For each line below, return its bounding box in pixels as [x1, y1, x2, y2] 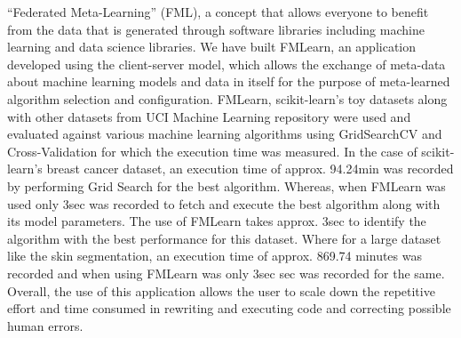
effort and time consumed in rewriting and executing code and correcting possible [7, 299, 451, 318]
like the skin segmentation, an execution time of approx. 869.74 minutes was [7, 246, 422, 265]
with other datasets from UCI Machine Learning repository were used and [7, 107, 411, 125]
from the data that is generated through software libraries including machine [7, 20, 425, 38]
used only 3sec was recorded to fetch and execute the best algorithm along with [7, 194, 441, 213]
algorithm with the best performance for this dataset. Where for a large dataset [7, 229, 441, 247]
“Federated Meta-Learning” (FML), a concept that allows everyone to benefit [7, 3, 429, 20]
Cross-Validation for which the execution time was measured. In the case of [7, 141, 417, 160]
